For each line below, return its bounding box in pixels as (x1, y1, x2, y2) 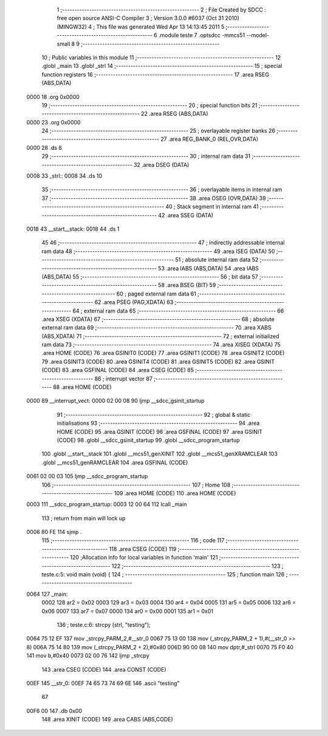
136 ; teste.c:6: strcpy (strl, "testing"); (56, 621, 151, 628)
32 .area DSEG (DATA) (134, 161, 190, 168)
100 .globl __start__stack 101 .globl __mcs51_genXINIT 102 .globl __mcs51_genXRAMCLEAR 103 (41, 450, 278, 457)
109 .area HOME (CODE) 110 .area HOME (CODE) (114, 489, 236, 497)
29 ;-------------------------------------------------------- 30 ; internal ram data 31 (41, 152, 251, 160)
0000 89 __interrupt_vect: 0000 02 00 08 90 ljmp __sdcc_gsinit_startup (26, 397, 205, 405)
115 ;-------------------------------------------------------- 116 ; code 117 (41, 537, 225, 544)
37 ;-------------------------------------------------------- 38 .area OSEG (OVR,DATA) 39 (41, 194, 267, 201)
